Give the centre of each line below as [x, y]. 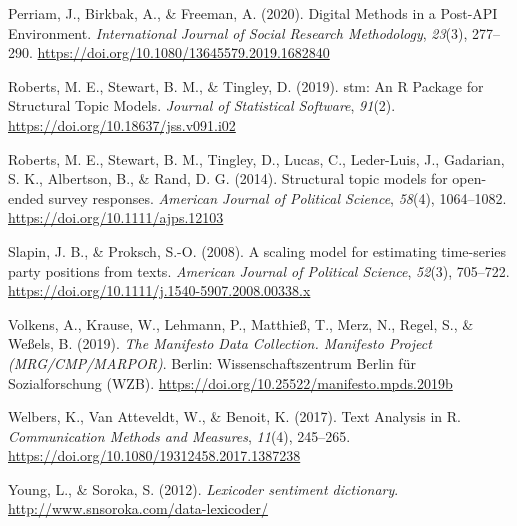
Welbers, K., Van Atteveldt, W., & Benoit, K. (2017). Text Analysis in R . [234, 416]
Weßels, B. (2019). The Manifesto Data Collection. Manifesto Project [220, 343]
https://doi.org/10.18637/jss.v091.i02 [122, 124]
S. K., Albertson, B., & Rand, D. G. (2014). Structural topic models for [228, 178]
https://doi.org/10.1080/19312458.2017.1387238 [154, 455]
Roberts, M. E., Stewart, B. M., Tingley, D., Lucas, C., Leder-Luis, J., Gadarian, [256, 158]
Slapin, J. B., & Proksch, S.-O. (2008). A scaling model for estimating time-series [257, 250]
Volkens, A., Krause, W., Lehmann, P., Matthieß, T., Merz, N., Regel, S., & [241, 323]
